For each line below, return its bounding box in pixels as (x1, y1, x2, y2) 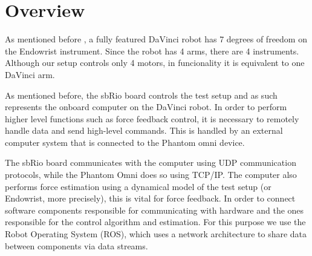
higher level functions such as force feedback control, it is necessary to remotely (5, 112, 299, 125)
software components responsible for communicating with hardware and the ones (5, 203, 304, 216)
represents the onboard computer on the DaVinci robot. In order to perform (5, 100, 287, 113)
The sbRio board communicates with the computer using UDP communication (5, 156, 296, 169)
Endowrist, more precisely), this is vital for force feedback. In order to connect (5, 192, 296, 205)
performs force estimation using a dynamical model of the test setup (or (5, 180, 271, 192)
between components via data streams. (5, 239, 148, 252)
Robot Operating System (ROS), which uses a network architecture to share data (5, 228, 307, 240)
